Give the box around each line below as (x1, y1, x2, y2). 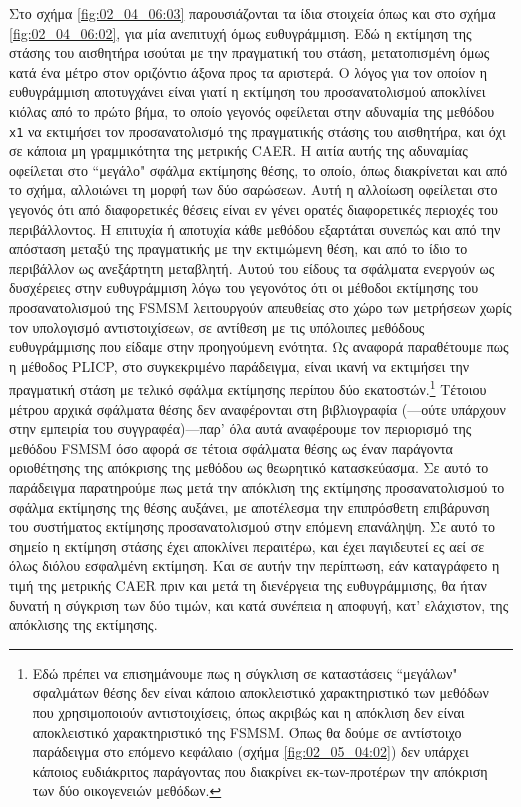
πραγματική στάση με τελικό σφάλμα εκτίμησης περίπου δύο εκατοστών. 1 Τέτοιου (9, 376, 487, 399)
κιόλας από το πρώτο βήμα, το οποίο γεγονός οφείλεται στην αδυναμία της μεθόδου (9, 100, 495, 121)
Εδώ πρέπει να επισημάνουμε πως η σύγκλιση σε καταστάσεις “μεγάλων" (32, 662, 458, 683)
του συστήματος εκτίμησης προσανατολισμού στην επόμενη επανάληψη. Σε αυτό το (9, 516, 495, 537)
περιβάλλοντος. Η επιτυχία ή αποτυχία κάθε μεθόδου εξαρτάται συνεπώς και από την (9, 218, 501, 239)
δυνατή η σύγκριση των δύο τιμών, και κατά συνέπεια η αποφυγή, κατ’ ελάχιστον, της (9, 594, 509, 615)
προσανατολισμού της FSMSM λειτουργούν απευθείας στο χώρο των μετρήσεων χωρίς (9, 296, 512, 317)
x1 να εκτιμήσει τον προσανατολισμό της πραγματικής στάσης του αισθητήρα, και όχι (9, 120, 506, 141)
